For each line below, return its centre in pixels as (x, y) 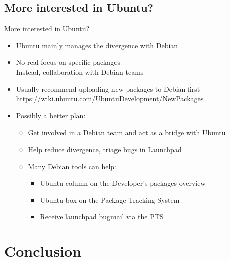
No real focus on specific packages (68, 62)
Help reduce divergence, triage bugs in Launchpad (105, 149)
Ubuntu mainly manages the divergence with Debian (97, 45)
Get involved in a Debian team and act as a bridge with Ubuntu (127, 132)
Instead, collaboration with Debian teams (80, 72)
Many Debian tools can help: (72, 166)
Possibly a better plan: (51, 115)
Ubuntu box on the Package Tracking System (110, 200)
